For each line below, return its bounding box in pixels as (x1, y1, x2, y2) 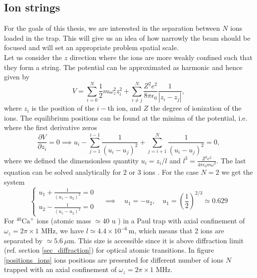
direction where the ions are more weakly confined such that (69, 52, 253, 62)
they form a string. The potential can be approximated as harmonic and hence (4, 62, 243, 72)
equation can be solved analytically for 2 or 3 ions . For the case (4, 166, 199, 177)
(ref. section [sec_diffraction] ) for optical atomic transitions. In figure (4, 245, 214, 255)
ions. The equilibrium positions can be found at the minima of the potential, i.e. (4, 112, 248, 123)
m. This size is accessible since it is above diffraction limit (68, 235, 244, 245)
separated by (4, 235, 43, 245)
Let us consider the (4, 52, 62, 62)
